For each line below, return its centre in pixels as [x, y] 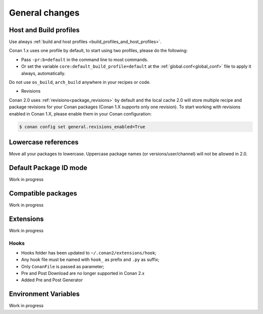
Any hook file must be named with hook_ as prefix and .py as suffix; [90, 260]
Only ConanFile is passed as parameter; [63, 266]
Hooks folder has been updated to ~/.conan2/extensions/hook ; [89, 253]
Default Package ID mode [48, 167]
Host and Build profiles [44, 30]
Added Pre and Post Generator [52, 280]
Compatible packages [43, 193]
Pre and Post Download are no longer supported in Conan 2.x [83, 274]
